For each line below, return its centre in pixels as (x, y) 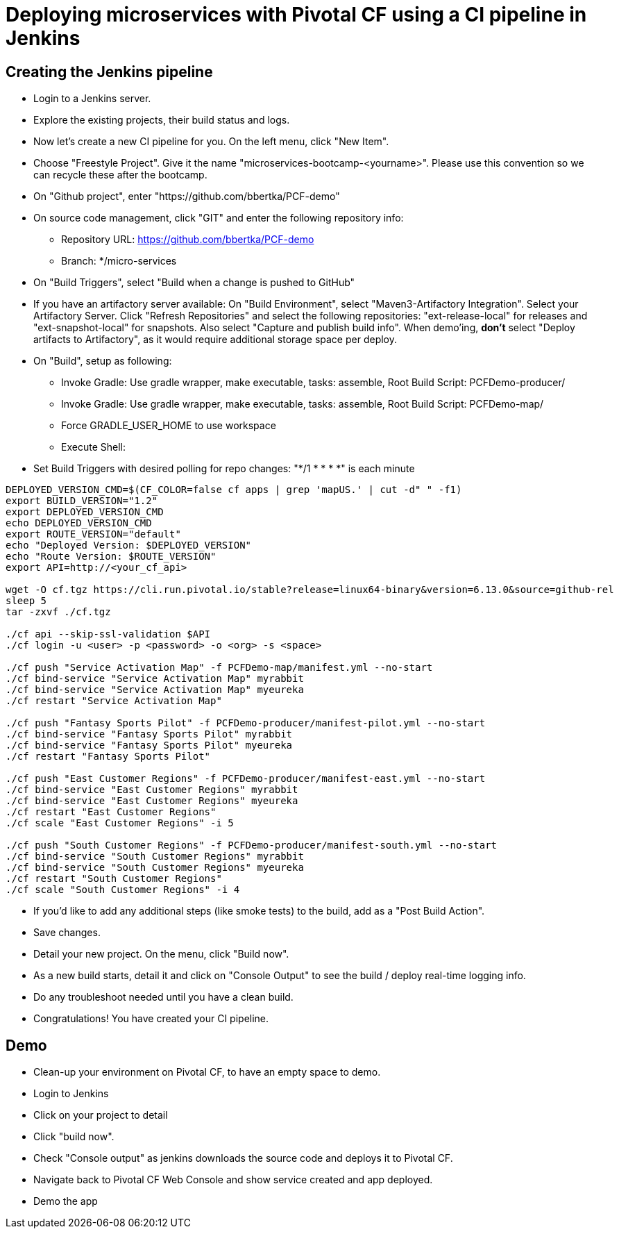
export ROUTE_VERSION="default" (93, 534)
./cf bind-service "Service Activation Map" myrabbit (155, 679)
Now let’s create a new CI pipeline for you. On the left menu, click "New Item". (211, 142)
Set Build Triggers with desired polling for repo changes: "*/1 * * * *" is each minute (224, 469)
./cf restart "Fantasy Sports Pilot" (108, 757)
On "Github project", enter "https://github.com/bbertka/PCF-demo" (187, 197)
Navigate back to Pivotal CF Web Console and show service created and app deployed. (233, 1180)
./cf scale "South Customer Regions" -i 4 (123, 890)
